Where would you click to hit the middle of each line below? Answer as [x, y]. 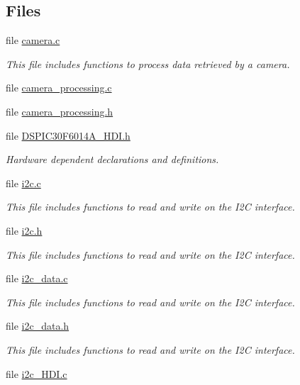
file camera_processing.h [60, 111]
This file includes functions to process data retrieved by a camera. [148, 63]
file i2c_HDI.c [37, 373]
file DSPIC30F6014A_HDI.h [68, 135]
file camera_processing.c [59, 88]
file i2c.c [23, 183]
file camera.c [33, 40]
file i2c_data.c [37, 278]
